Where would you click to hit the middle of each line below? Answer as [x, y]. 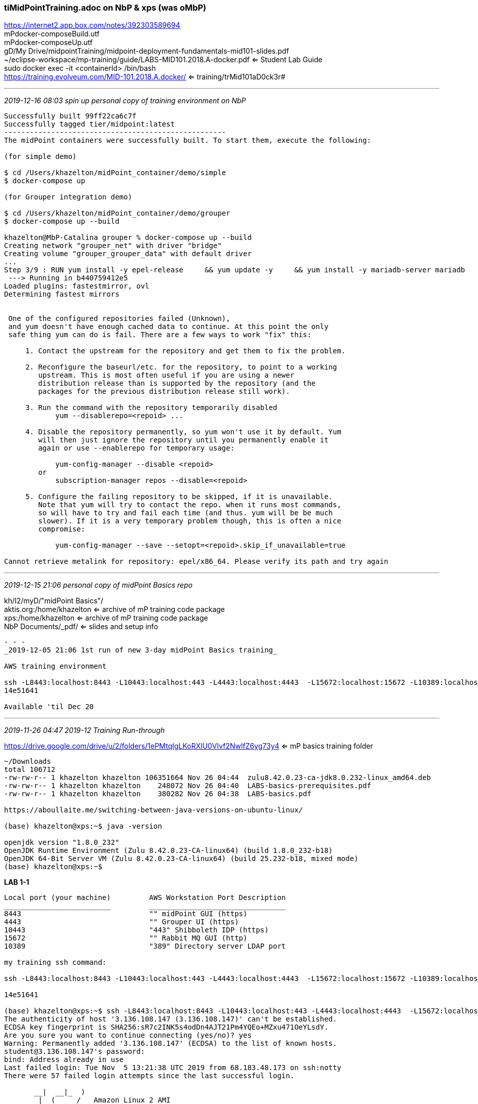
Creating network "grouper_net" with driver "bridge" [113, 246]
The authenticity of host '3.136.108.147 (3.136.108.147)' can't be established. [171, 1019]
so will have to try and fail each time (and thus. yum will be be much [186, 513]
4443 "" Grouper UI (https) [122, 922]
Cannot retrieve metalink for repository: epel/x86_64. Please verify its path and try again [196, 562]
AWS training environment [55, 666]
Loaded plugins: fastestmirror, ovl [77, 286]
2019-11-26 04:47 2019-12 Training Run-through [85, 730]
